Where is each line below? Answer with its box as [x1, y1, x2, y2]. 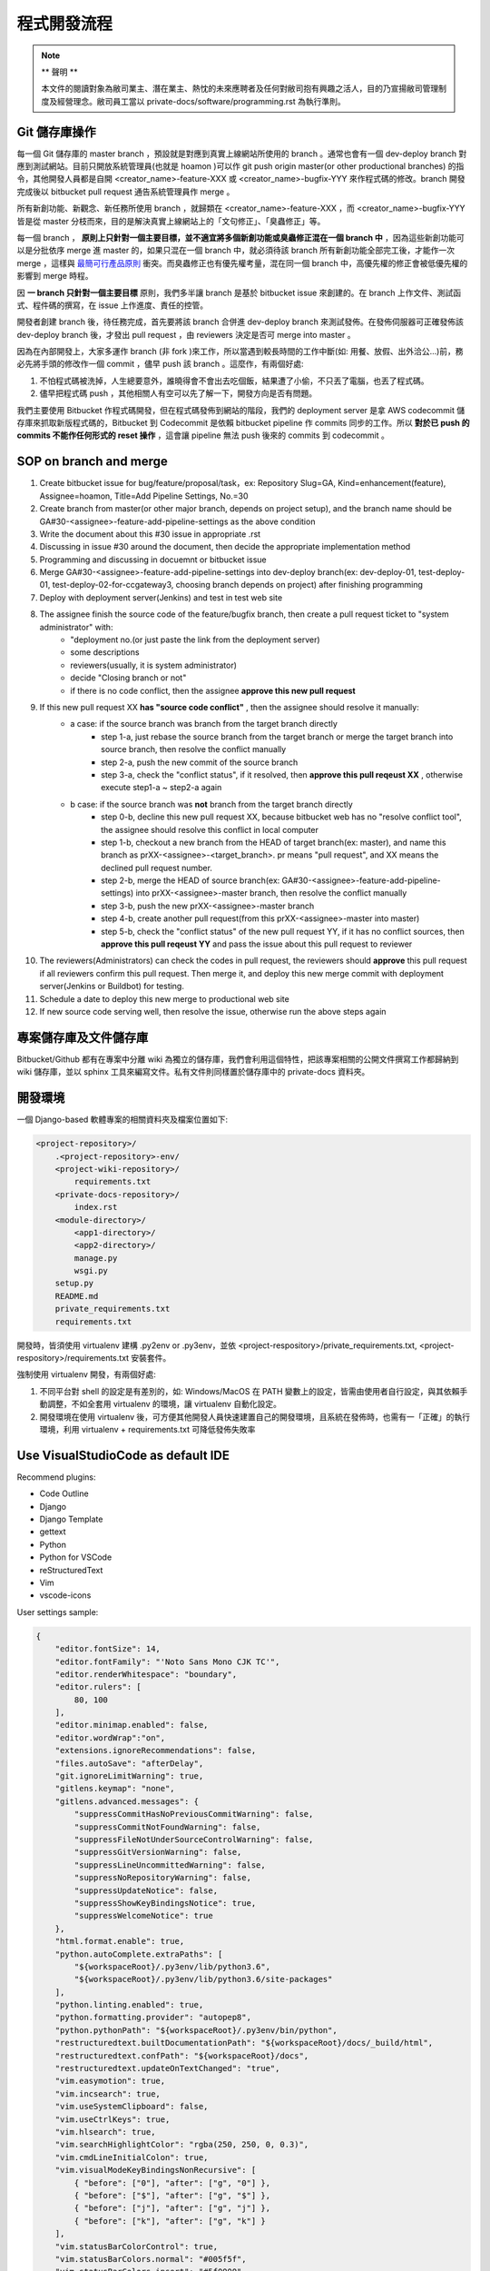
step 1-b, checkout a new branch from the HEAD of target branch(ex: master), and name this [101, 837, 446, 848]
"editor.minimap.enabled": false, [54, 1720, 209, 1731]
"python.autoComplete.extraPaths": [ [54, 1949, 223, 1959]
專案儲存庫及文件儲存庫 [16, 1029, 149, 1045]
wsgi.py [73, 1265, 109, 1276]
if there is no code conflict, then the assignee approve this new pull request [70, 685, 356, 696]
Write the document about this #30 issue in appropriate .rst [39, 528, 261, 540]
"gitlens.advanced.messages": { [54, 1796, 200, 1807]
